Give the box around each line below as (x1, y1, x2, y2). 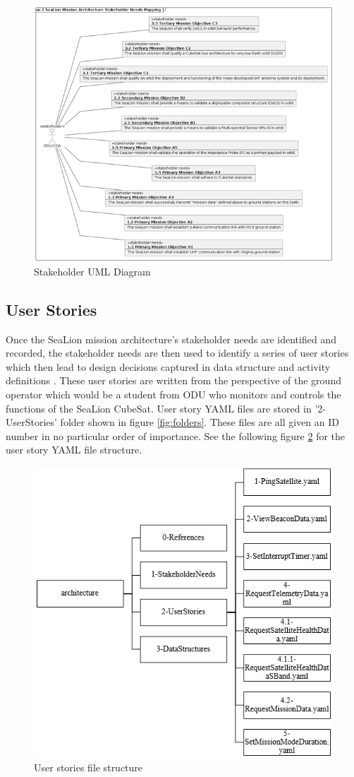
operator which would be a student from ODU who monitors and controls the (6, 386, 341, 401)
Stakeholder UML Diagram (34, 263, 151, 278)
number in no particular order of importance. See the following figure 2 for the (6, 428, 346, 443)
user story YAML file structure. (6, 442, 142, 457)
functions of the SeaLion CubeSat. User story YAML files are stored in (6, 401, 312, 415)
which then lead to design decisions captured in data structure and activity (6, 359, 331, 374)
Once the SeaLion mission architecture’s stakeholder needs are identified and (6, 331, 336, 346)
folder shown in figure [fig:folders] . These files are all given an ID (60, 415, 340, 429)
